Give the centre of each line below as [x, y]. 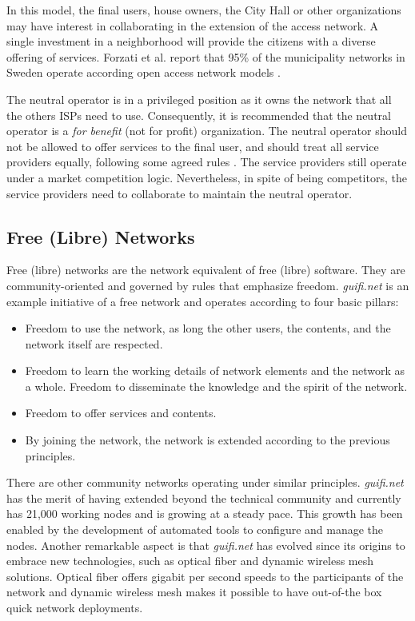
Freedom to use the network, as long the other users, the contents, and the [208, 328]
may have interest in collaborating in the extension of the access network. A [193, 25]
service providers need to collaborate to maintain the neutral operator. [180, 193]
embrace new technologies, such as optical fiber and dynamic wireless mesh [190, 561]
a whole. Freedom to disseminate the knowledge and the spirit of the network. [216, 386]
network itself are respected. [94, 343]
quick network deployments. [75, 608]
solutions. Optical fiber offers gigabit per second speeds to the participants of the [205, 576]
